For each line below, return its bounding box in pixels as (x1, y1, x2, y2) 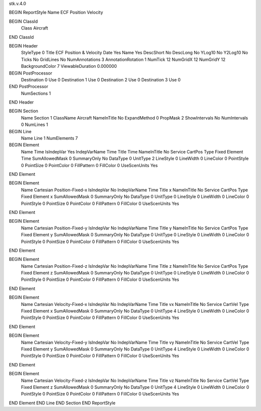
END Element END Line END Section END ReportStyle (9, 400, 116, 406)
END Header (9, 99, 34, 105)
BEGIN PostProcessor (9, 70, 53, 76)
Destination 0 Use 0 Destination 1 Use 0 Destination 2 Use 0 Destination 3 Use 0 (21, 76, 181, 82)
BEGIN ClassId (9, 18, 38, 24)
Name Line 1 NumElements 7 (21, 136, 78, 141)
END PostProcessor (9, 84, 48, 90)
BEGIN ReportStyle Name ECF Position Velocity (9, 10, 103, 15)
